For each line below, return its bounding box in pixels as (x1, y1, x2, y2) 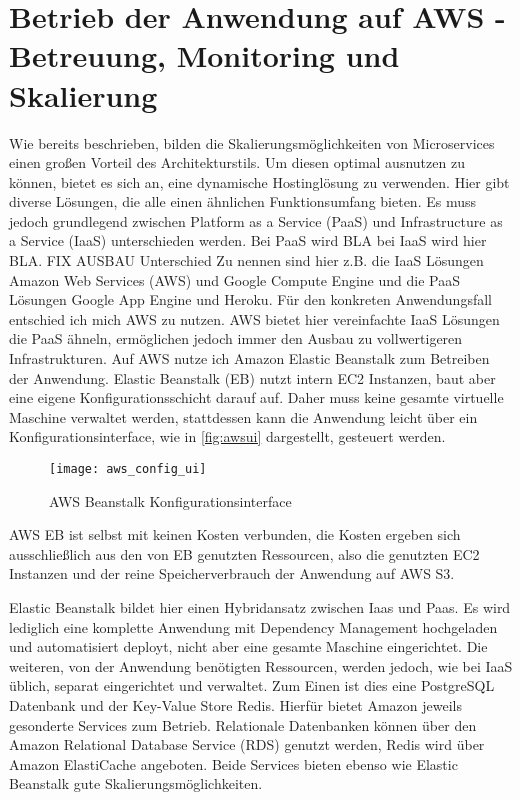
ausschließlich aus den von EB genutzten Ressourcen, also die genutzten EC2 (9, 543, 480, 564)
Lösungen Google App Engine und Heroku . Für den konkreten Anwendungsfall (9, 289, 492, 310)
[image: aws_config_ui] (49, 462, 207, 476)
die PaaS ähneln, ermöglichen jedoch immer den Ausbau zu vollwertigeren (9, 328, 463, 349)
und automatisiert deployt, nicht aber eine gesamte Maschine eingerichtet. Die (9, 636, 488, 657)
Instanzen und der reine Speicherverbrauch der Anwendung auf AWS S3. (9, 563, 455, 584)
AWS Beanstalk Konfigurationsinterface (49, 490, 292, 511)
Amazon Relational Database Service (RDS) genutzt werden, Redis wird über (9, 734, 485, 755)
